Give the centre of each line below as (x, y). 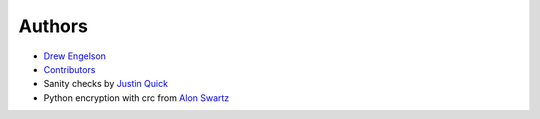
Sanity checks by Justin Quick (106, 84)
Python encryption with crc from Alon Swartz (136, 97)
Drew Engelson (75, 56)
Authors (53, 26)
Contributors (69, 69)
